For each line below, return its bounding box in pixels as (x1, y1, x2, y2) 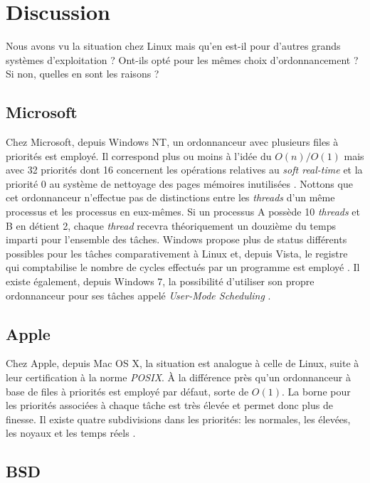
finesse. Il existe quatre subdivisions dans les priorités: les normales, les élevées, (6, 411, 351, 426)
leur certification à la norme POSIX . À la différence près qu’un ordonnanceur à (6, 370, 351, 385)
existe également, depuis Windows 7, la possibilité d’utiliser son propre (6, 274, 314, 289)
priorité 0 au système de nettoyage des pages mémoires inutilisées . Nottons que (6, 176, 353, 191)
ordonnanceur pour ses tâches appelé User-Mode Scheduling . (6, 287, 271, 302)
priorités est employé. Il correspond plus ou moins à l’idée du (6, 148, 272, 163)
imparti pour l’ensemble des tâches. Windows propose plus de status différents (6, 232, 347, 247)
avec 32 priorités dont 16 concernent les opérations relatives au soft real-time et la (6, 162, 363, 177)
